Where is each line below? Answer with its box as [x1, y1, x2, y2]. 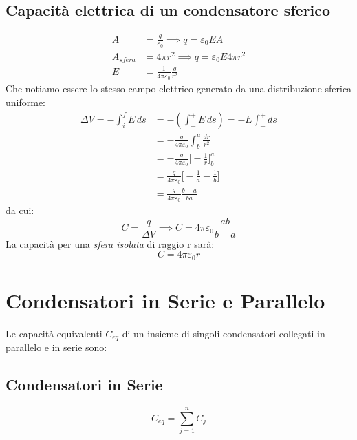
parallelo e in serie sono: [6, 340, 107, 355]
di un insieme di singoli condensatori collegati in [122, 326, 325, 340]
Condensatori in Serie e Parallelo [6, 286, 325, 314]
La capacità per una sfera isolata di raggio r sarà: [6, 236, 215, 251]
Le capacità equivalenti [6, 326, 102, 340]
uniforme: [6, 94, 46, 109]
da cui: [6, 203, 34, 218]
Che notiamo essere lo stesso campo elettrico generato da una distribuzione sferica [6, 81, 352, 96]
